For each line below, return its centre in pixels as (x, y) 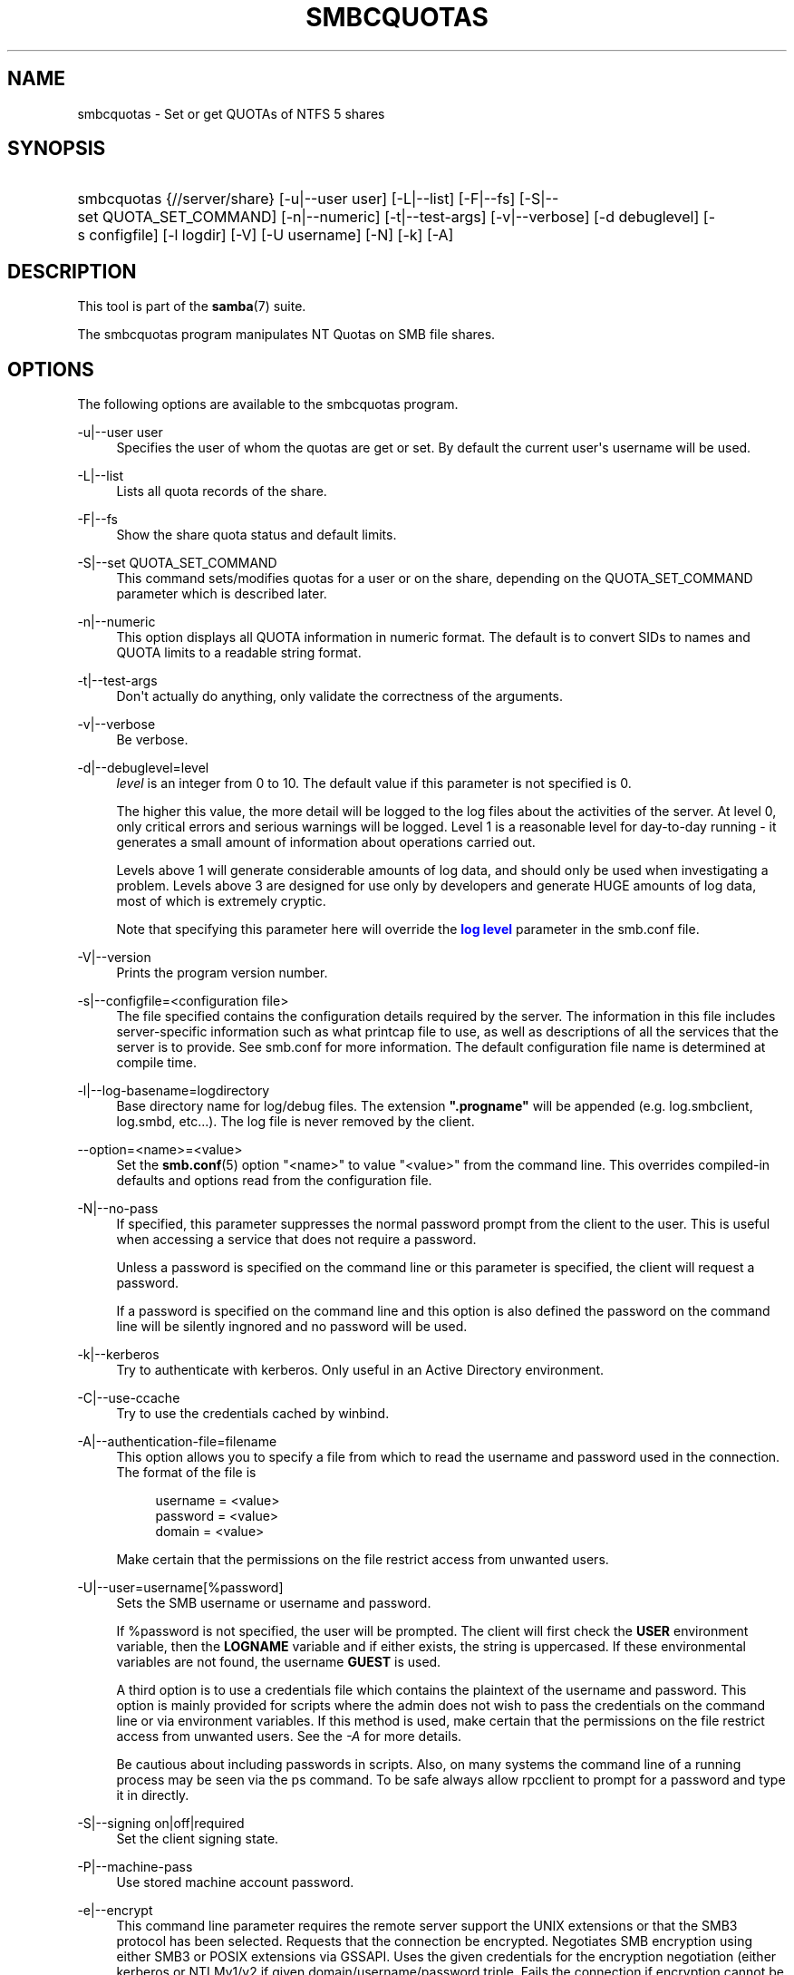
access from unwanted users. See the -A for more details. (289, 1737)
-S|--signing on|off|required (161, 1824)
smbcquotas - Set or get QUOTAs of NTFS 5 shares (231, 113)
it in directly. (153, 1795)
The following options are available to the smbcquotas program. (268, 404)
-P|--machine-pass (135, 1867)
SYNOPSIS (57, 149)
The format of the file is (186, 1473)
